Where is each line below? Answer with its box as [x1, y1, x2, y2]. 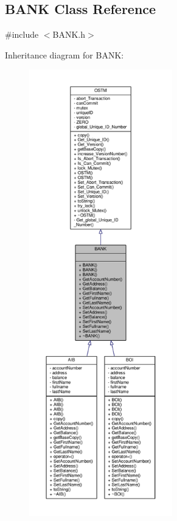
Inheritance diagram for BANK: [5, 48, 124, 61]
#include [5, 28, 39, 41]
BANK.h [52, 28, 86, 41]
